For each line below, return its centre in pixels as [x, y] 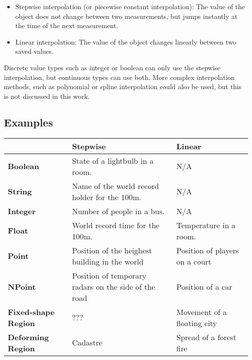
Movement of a [202, 312]
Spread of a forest [206, 337]
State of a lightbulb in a [113, 160]
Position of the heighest [112, 250]
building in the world [108, 261]
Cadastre [87, 343]
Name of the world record [115, 186]
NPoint [22, 286]
